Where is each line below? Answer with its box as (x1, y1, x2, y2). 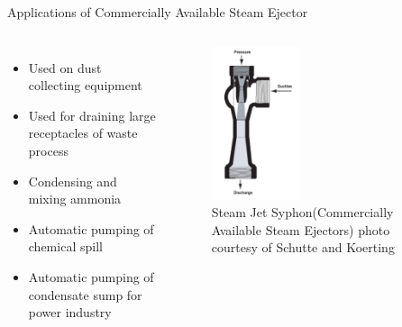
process (28, 141, 69, 159)
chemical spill (28, 237, 103, 256)
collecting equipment (28, 76, 142, 95)
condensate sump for (28, 285, 142, 304)
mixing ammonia (28, 189, 122, 208)
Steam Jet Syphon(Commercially (211, 203, 394, 222)
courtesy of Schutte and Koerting (211, 238, 395, 257)
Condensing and (28, 171, 117, 190)
